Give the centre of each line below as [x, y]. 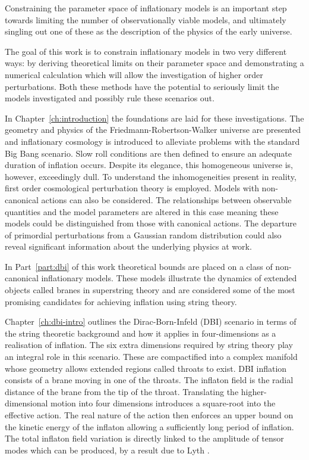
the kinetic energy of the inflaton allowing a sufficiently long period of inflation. [149, 426]
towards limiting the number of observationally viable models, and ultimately [146, 19]
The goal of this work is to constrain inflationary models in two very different [146, 51]
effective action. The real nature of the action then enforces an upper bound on [149, 415]
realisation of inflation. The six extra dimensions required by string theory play [149, 345]
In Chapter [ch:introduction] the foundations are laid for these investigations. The [154, 118]
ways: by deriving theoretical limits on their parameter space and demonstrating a [154, 63]
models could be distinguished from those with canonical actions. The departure [151, 223]
